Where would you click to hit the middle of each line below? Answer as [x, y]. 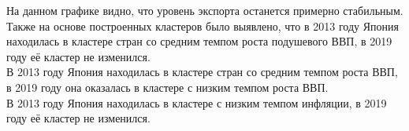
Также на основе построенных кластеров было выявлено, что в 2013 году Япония [203, 25]
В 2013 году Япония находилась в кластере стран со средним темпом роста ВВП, [202, 72]
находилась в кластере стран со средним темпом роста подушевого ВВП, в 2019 [199, 41]
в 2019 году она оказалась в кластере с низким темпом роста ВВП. [167, 87]
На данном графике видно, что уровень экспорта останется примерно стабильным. [205, 10]
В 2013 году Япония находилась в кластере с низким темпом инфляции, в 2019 [197, 102]
